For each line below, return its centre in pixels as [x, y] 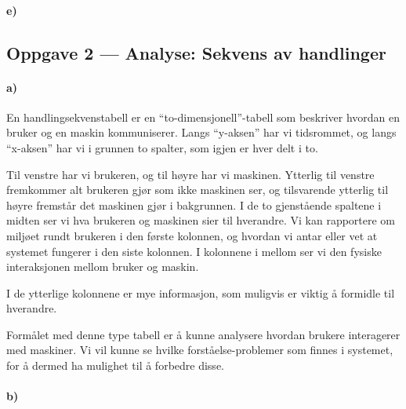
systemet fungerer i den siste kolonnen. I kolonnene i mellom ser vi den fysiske [194, 251]
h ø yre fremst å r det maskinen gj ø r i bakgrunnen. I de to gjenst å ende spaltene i [194, 204]
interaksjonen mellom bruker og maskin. [103, 267]
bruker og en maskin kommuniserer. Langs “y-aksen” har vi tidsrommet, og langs [201, 132]
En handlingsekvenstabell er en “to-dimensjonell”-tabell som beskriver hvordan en [203, 117]
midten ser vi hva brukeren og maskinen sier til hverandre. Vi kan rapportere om [201, 220]
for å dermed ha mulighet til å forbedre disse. [115, 365]
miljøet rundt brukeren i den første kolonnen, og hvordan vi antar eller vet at [192, 235]
